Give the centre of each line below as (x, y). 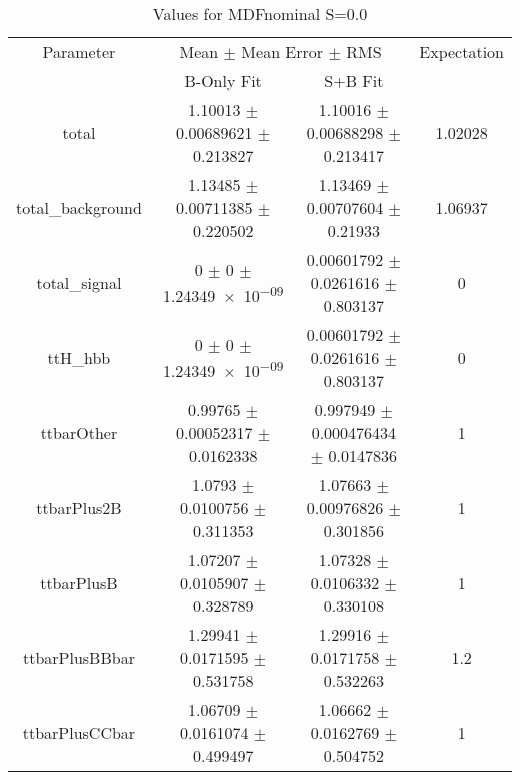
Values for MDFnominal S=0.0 (260, 13)
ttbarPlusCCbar (79, 732)
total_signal (79, 282)
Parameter (79, 51)
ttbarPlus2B (79, 507)
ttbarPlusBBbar (78, 657)
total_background (79, 207)
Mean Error (282, 51)
